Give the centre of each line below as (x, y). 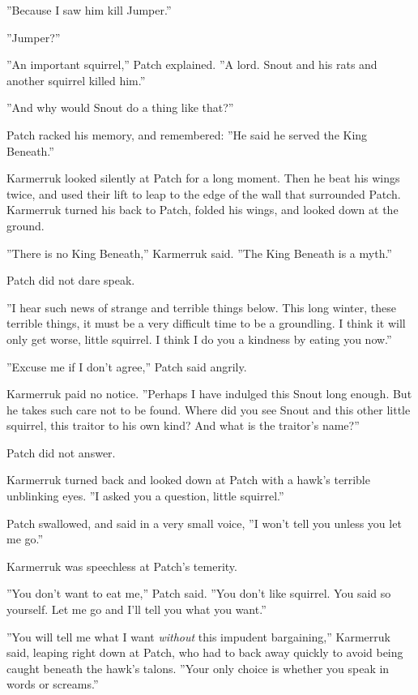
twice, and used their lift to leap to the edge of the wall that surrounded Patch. (204, 193)
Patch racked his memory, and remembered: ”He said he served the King (187, 134)
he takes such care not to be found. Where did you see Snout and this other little (209, 409)
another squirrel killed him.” (76, 80)
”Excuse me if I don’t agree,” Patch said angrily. (127, 366)
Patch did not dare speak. (71, 280)
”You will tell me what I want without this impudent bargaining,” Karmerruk (198, 636)
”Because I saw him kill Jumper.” (89, 10)
